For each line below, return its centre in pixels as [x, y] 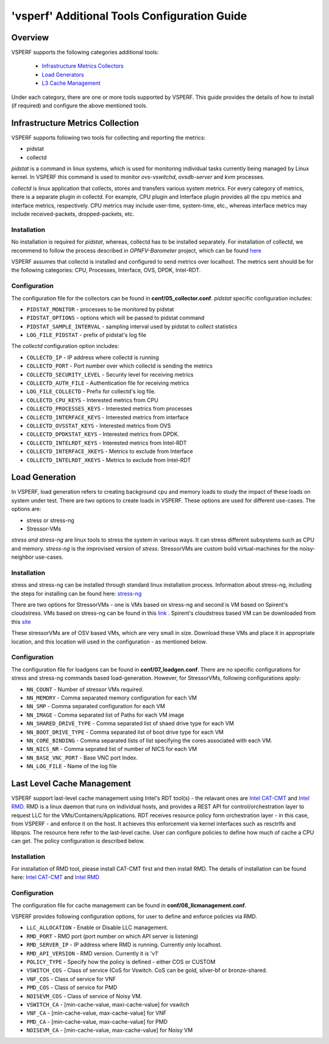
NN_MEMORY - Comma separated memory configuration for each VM [112, 698]
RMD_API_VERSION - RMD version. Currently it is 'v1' [93, 953]
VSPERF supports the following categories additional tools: [85, 53]
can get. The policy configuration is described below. [78, 841]
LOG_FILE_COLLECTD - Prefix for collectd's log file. [91, 391]
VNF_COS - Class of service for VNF [71, 979]
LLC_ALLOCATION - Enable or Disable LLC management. [97, 927]
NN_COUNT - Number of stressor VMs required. [85, 689]
